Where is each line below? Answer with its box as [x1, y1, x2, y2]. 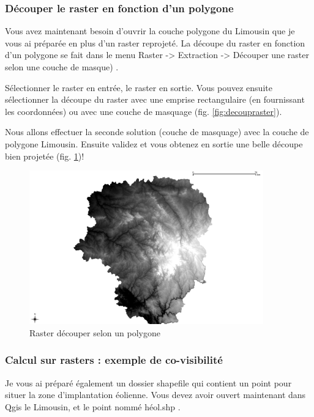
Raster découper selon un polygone [29, 326, 160, 339]
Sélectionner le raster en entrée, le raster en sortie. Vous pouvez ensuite [5, 81, 272, 94]
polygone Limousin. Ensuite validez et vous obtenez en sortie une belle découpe [5, 137, 303, 150]
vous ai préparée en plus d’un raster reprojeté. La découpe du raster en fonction [5, 36, 305, 49]
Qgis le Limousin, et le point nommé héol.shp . [5, 400, 181, 413]
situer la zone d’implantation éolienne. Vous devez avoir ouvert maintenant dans [5, 388, 306, 401]
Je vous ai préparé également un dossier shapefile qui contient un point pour [5, 376, 292, 389]
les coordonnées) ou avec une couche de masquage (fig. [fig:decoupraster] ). [5, 105, 282, 117]
